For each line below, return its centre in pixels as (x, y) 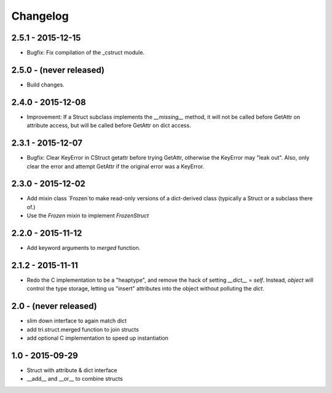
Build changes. (45, 84)
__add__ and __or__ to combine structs (75, 379)
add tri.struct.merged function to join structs (83, 329)
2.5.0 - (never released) (58, 70)
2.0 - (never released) (54, 306)
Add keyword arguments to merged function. (84, 248)
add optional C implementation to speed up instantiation (98, 338)
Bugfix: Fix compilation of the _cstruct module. (85, 53)
